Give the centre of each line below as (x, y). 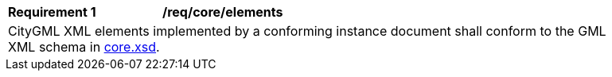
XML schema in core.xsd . (84, 47)
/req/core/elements (223, 12)
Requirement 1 (52, 12)
